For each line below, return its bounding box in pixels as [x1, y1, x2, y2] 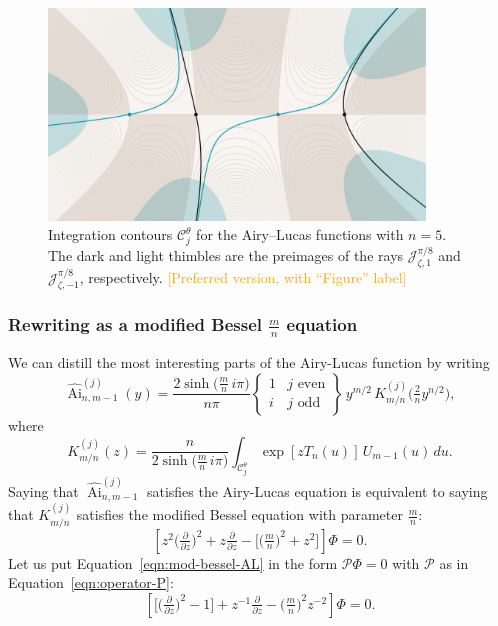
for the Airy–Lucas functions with [196, 224, 404, 245]
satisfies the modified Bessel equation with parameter [76, 504, 403, 525]
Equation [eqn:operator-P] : [8, 572, 174, 593]
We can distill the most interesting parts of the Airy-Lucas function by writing [8, 352, 490, 373]
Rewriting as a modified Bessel [8, 312, 262, 337]
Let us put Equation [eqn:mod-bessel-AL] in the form [8, 552, 338, 573]
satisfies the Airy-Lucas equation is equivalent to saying [146, 480, 488, 501]
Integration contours [48, 224, 173, 245]
